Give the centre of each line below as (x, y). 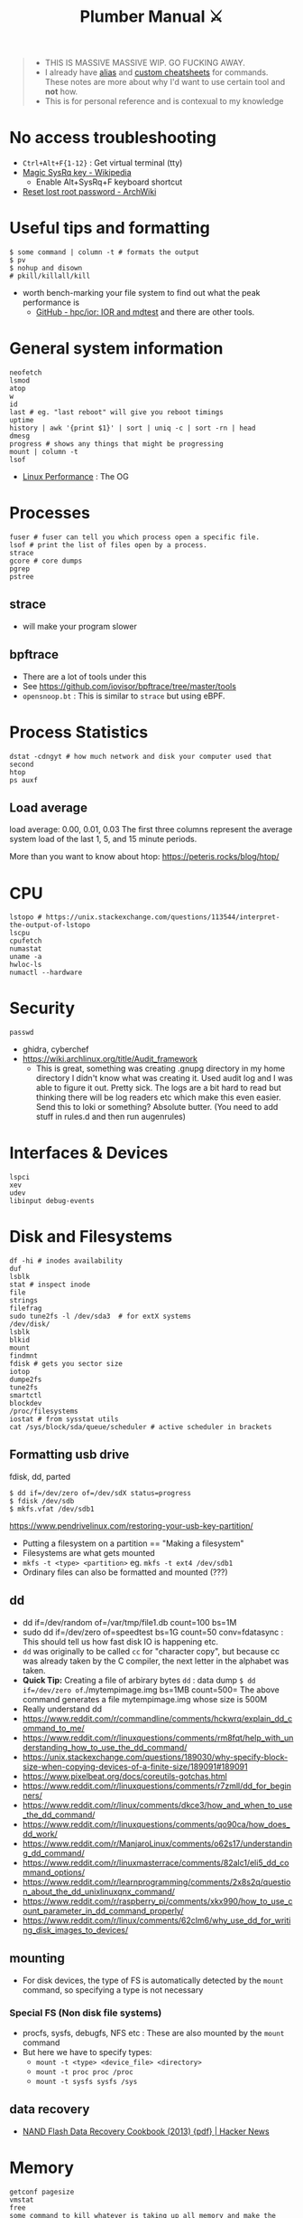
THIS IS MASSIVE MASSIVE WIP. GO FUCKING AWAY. (145, 63)
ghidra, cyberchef (55, 1049)
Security (42, 1008)
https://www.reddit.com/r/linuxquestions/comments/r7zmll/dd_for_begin (156, 1786)
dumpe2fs (26, 1380)
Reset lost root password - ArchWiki (89, 192)
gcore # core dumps (46, 561)
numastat (26, 949)
